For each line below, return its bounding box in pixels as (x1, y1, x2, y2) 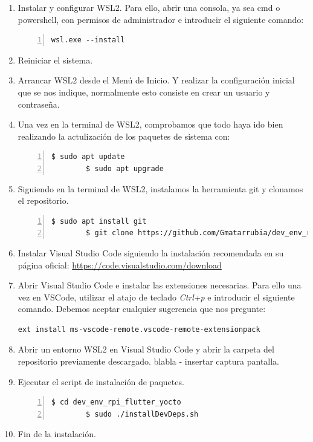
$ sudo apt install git (51, 216, 147, 226)
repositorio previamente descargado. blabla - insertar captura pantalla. (18, 355, 280, 368)
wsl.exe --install (51, 36, 125, 45)
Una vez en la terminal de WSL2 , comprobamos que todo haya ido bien (18, 118, 283, 131)
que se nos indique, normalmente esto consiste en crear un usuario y (18, 85, 270, 98)
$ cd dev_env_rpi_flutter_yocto (51, 398, 181, 407)
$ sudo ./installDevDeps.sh (86, 409, 199, 418)
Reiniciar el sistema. (18, 53, 93, 66)
